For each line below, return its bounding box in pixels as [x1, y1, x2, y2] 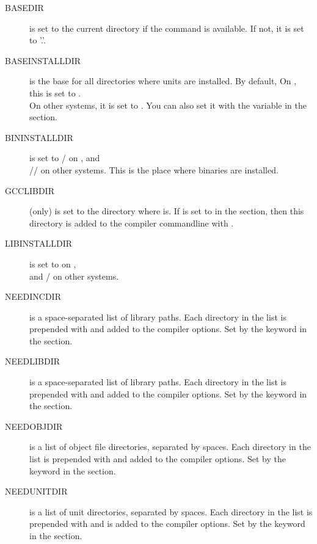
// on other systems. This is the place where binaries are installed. [29, 163, 279, 176]
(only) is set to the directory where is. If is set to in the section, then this [29, 205, 304, 217]
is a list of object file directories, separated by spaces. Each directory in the [29, 440, 311, 453]
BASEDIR [5, 1, 44, 13]
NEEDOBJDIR [5, 419, 63, 432]
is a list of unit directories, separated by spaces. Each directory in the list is [29, 505, 313, 518]
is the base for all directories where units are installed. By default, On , [29, 74, 297, 87]
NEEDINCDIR [5, 290, 61, 303]
